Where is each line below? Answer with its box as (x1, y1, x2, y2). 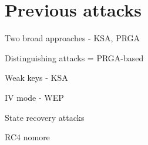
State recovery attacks (5, 111, 85, 123)
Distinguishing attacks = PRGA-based (5, 51, 144, 64)
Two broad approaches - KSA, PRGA (5, 32, 140, 44)
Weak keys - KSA (5, 71, 68, 84)
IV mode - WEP (5, 91, 64, 103)
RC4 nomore (5, 131, 50, 143)
